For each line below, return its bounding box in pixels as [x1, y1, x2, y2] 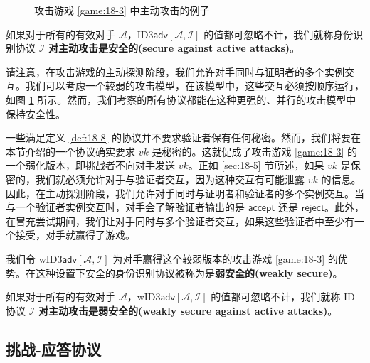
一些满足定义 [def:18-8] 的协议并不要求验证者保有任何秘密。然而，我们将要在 [6, 130, 361, 145]
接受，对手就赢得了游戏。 [15, 227, 135, 242]
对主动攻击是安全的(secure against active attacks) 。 [48, 40, 300, 55]
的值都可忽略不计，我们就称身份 [203, 26, 354, 41]
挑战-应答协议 [6, 337, 102, 359]
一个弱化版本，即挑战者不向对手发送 [6, 158, 175, 173]
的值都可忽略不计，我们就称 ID [211, 289, 355, 304]
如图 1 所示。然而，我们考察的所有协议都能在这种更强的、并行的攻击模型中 [6, 92, 356, 107]
